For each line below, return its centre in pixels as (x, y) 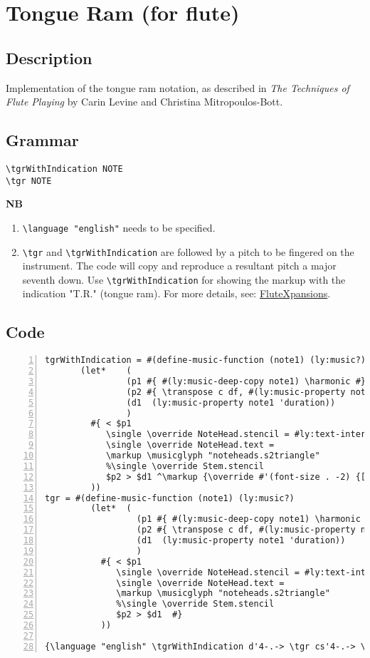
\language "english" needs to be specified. (119, 227)
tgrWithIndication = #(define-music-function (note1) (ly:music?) (206, 360)
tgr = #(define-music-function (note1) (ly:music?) (170, 498)
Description (49, 57)
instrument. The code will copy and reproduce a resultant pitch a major (179, 266)
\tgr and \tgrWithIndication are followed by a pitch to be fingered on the (188, 251)
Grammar (42, 140)
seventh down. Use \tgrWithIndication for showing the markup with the (184, 279)
